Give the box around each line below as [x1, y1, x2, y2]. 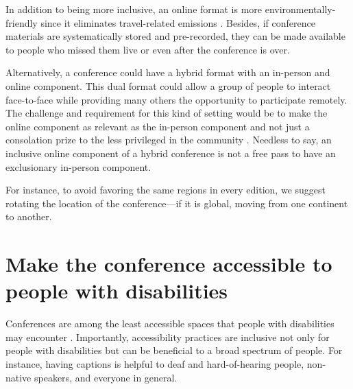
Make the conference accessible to [5, 250, 332, 278]
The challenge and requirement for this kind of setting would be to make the [5, 106, 328, 120]
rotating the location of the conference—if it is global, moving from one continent [5, 196, 348, 210]
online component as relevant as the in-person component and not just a [5, 119, 310, 133]
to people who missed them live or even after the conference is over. [5, 42, 290, 56]
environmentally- [265, 2, 336, 16]
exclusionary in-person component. [5, 159, 151, 174]
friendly [5, 15, 38, 30]
